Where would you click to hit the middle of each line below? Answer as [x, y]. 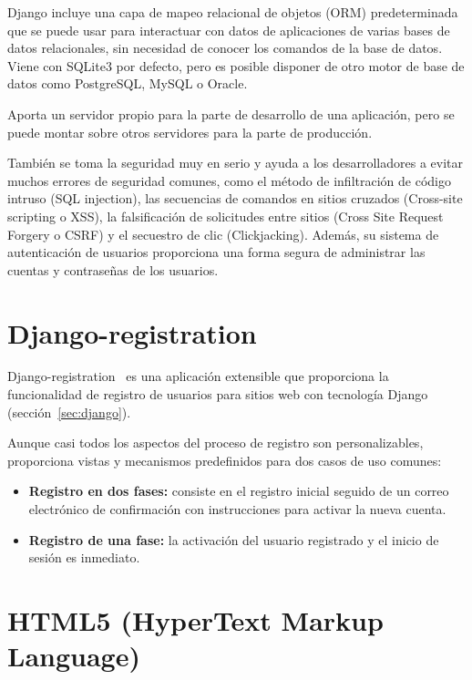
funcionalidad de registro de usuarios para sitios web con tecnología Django [218, 394]
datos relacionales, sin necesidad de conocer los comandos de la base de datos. [225, 48]
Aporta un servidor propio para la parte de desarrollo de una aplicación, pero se [231, 113]
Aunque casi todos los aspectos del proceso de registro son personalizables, [215, 443]
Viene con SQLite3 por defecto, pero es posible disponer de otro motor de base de [236, 65]
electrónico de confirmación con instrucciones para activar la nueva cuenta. [237, 509]
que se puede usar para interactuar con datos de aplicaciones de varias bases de [229, 30]
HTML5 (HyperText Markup [195, 619]
